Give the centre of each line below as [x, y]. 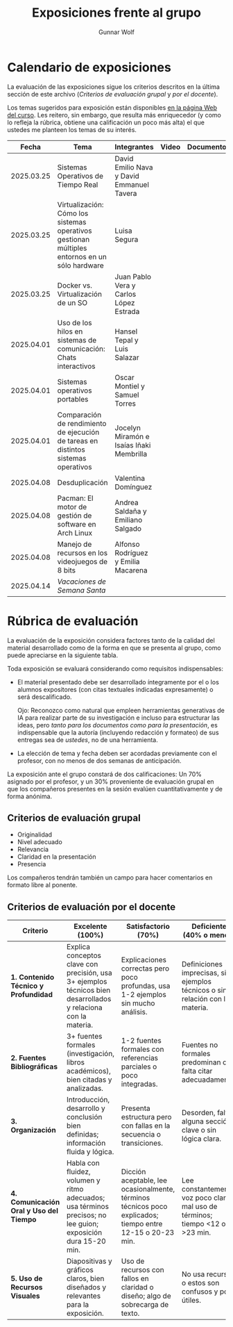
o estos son [200, 1283]
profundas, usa [146, 986]
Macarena [131, 570]
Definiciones [202, 964]
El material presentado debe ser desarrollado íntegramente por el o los [118, 682]
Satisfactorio [148, 927]
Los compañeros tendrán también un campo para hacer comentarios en [110, 877]
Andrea [127, 502]
